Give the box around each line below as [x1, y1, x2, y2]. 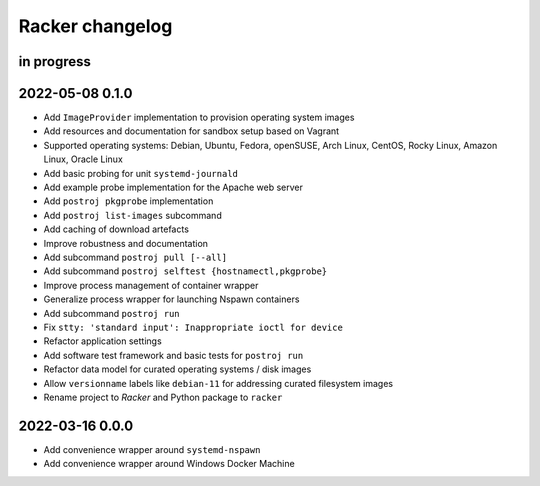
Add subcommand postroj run [43, 307, 180, 319]
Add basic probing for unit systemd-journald [43, 167, 239, 179]
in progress [18, 53, 92, 70]
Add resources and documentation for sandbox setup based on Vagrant [43, 125, 340, 137]
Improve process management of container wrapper [43, 279, 259, 291]
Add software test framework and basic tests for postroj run [43, 349, 304, 361]
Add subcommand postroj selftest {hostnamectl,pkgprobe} [43, 265, 328, 277]
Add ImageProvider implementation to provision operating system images [43, 111, 355, 124]
